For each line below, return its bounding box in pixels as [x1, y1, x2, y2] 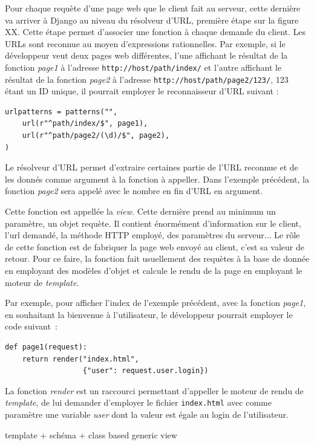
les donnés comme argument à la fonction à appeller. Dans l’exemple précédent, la [5, 172, 309, 185]
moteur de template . [5, 276, 79, 288]
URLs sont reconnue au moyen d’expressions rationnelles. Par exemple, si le [5, 37, 286, 50]
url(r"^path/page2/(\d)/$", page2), [22, 131, 170, 140]
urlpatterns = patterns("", [5, 107, 118, 116]
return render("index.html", [22, 354, 139, 363]
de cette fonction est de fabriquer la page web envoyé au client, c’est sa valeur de [5, 240, 304, 253]
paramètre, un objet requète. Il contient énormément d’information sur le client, [5, 216, 301, 229]
